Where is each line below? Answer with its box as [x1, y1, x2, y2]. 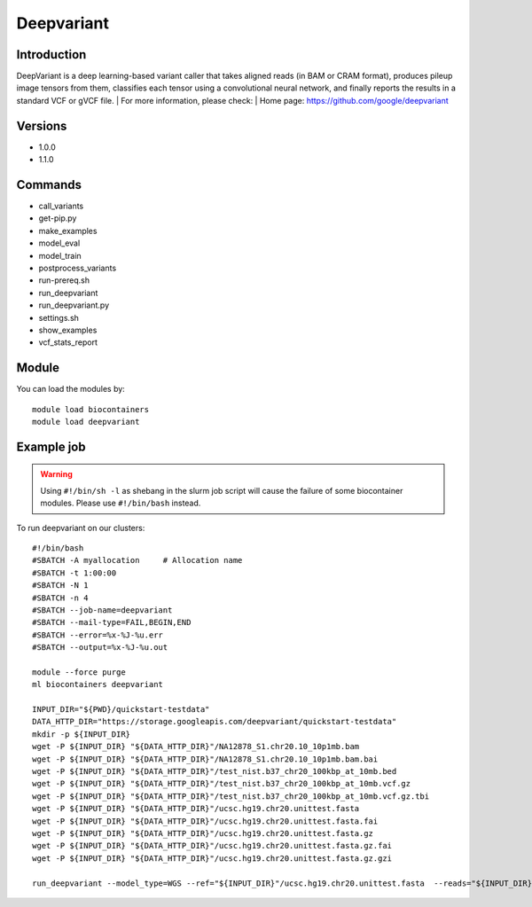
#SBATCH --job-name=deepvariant [32, 605, 173, 615]
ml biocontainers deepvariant [32, 679, 164, 690]
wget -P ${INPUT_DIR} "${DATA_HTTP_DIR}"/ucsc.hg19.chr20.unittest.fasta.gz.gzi [32, 853, 393, 864]
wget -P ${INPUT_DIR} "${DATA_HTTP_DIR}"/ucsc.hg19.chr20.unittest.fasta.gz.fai [32, 841, 393, 851]
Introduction [16, 47, 87, 62]
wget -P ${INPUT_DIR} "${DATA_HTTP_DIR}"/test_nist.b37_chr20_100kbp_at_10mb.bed [32, 767, 397, 777]
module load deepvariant [32, 417, 140, 427]
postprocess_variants [38, 262, 117, 273]
